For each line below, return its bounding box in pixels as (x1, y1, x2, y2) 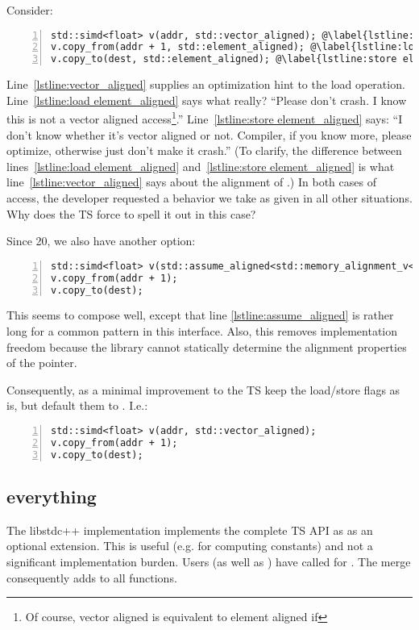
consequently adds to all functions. (6, 569, 177, 586)
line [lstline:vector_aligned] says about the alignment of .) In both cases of (6, 173, 376, 190)
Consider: (6, 2, 53, 18)
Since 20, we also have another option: (6, 232, 196, 249)
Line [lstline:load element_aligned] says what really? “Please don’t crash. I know (6, 91, 407, 108)
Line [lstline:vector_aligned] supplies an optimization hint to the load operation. (6, 76, 405, 93)
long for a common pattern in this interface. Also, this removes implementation (6, 323, 398, 340)
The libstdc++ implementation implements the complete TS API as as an (6, 521, 373, 538)
